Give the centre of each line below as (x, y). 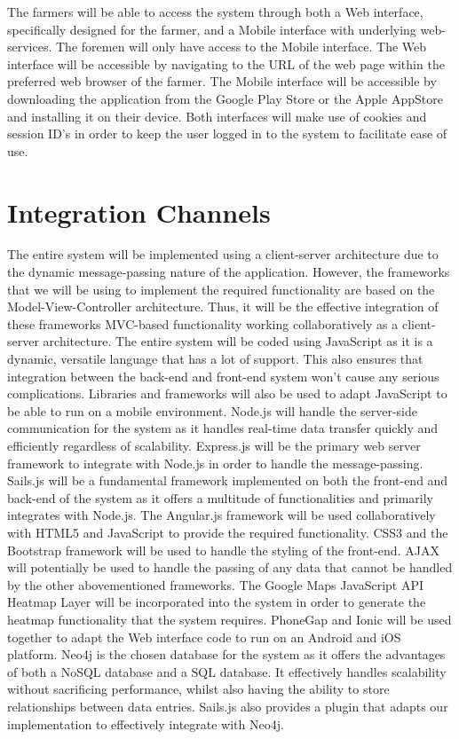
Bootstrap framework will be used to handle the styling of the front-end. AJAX (223, 550)
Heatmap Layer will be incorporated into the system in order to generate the (217, 602)
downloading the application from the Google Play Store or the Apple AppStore (225, 98)
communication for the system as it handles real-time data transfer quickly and (223, 428)
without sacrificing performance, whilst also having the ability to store (198, 689)
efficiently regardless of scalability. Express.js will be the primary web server (214, 445)
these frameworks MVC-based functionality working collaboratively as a (203, 323)
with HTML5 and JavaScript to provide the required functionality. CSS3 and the (228, 532)
